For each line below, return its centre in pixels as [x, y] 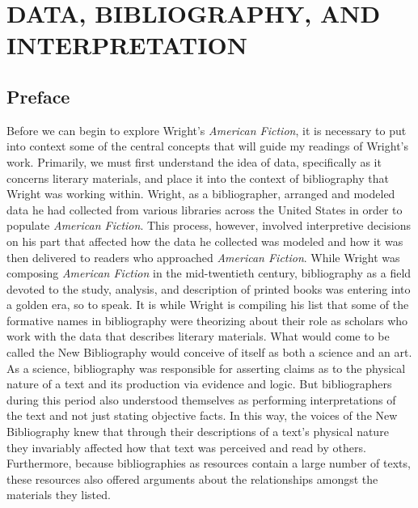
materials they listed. [59, 495]
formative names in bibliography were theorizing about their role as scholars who [207, 320]
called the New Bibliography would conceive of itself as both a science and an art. [209, 352]
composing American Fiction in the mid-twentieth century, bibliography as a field [209, 273]
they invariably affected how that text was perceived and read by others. [186, 447]
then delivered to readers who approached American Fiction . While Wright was [203, 257]
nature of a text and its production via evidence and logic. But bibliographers [199, 384]
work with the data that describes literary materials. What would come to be [198, 336]
